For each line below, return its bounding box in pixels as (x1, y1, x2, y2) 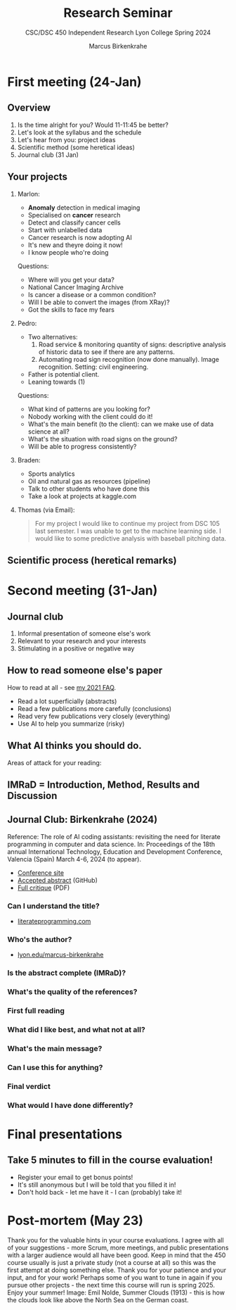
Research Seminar (63, 5, 173, 21)
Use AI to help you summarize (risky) (17, 719, 125, 728)
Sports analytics (27, 470, 75, 478)
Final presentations (7, 1126, 123, 1142)
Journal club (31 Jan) (17, 150, 79, 159)
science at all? (27, 427, 70, 436)
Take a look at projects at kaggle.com (27, 491, 137, 500)
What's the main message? (7, 1043, 103, 1053)
